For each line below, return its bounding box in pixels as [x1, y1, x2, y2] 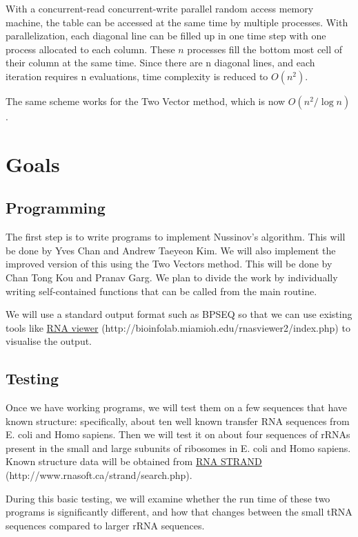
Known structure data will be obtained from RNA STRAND [6, 454, 262, 469]
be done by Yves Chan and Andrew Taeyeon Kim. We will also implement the [6, 243, 336, 257]
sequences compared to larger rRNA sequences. [6, 518, 205, 532]
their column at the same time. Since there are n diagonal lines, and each [6, 55, 315, 70]
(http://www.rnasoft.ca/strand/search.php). [6, 468, 192, 482]
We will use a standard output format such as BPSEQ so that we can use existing [6, 307, 352, 321]
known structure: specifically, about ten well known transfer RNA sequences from [6, 413, 350, 428]
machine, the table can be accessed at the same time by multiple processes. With [6, 15, 348, 29]
